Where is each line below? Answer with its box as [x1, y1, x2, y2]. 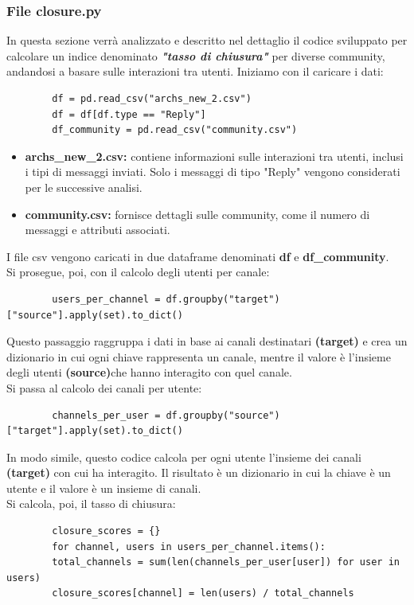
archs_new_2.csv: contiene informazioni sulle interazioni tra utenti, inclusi [25, 147, 404, 164]
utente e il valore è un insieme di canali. [6, 479, 201, 496]
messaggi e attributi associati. [25, 221, 170, 238]
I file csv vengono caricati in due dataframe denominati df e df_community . [6, 248, 389, 264]
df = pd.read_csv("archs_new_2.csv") [52, 93, 252, 104]
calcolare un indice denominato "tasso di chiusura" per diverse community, [6, 47, 385, 64]
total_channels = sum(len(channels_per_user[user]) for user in [52, 556, 400, 568]
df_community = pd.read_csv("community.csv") [52, 124, 298, 136]
